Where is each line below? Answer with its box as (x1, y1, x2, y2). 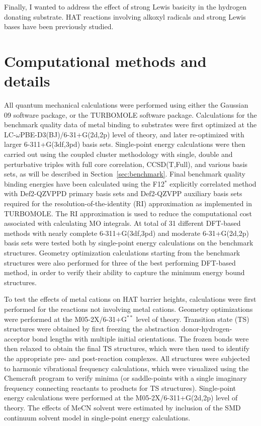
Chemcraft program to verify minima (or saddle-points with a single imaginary (4, 373, 247, 383)
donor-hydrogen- (181, 323, 232, 334)
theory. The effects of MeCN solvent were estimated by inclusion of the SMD (4, 402, 241, 412)
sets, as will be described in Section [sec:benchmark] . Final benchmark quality (4, 168, 245, 179)
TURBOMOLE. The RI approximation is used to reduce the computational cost (4, 208, 252, 218)
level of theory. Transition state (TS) (136, 313, 249, 324)
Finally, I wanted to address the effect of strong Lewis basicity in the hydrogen (4, 2, 247, 12)
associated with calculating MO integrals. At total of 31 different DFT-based (4, 218, 241, 228)
